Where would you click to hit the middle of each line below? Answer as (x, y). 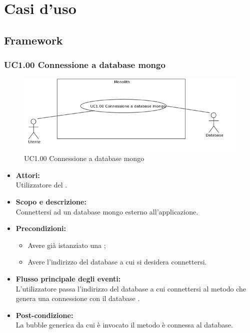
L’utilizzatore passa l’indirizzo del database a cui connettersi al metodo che (131, 288)
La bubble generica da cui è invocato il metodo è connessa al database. (124, 325)
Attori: (28, 175)
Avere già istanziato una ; (67, 245)
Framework (33, 40)
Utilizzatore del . (41, 185)
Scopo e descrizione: (51, 202)
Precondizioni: (41, 228)
